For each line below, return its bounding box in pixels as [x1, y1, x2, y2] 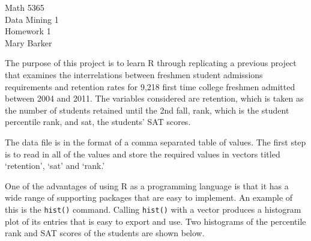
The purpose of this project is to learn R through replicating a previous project [5, 56, 297, 69]
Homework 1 [5, 25, 51, 37]
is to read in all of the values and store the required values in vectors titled [5, 147, 280, 160]
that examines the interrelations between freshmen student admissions [5, 68, 263, 81]
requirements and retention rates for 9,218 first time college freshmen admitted [5, 80, 295, 93]
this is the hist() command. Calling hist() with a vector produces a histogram [5, 203, 301, 215]
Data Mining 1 [5, 13, 59, 25]
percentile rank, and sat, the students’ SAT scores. [5, 115, 191, 128]
